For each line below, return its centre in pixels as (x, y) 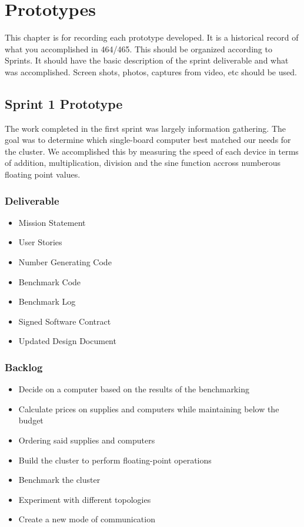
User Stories (40, 242)
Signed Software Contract (65, 321)
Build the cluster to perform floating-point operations (115, 460)
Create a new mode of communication (87, 519)
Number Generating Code (65, 262)
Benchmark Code (50, 281)
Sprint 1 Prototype (64, 103)
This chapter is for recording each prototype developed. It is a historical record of (152, 37)
